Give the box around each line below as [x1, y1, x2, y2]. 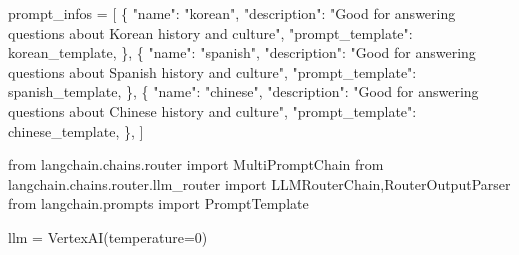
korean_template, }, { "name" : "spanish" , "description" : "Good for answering [8, 42, 476, 63]
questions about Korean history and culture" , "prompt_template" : [8, 22, 413, 43]
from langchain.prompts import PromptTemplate [8, 193, 309, 214]
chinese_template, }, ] [8, 120, 144, 141]
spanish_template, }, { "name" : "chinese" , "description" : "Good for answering [8, 81, 479, 102]
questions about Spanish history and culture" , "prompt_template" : [8, 61, 417, 82]
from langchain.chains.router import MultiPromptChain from [8, 154, 384, 175]
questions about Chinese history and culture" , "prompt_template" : [8, 100, 417, 121]
